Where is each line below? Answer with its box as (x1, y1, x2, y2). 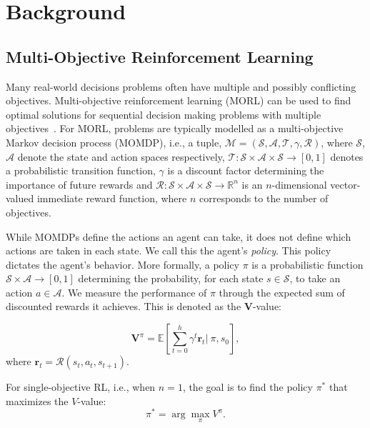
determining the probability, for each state (78, 271, 264, 286)
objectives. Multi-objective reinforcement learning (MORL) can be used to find (6, 93, 351, 108)
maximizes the (6, 393, 69, 408)
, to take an (289, 271, 341, 286)
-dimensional (271, 176, 327, 191)
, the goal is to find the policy (182, 379, 313, 394)
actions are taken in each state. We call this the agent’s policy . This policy (6, 243, 331, 258)
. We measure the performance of (61, 284, 207, 299)
